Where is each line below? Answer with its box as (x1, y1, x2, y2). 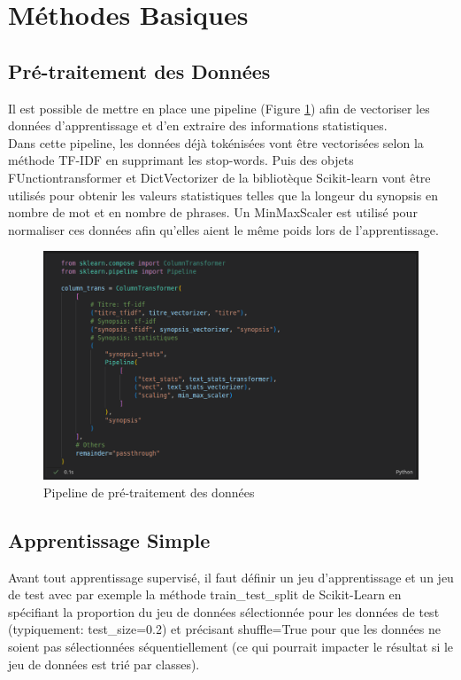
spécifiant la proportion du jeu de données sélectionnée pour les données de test (8, 602, 440, 621)
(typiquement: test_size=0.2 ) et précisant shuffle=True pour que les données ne (8, 620, 442, 638)
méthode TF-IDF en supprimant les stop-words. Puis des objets (8, 151, 354, 169)
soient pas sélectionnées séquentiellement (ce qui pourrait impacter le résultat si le (8, 637, 454, 656)
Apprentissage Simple (8, 526, 211, 553)
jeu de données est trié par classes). (8, 654, 200, 673)
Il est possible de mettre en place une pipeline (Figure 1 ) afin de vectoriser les (8, 98, 430, 117)
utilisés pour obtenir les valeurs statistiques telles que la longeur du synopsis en (8, 185, 438, 204)
